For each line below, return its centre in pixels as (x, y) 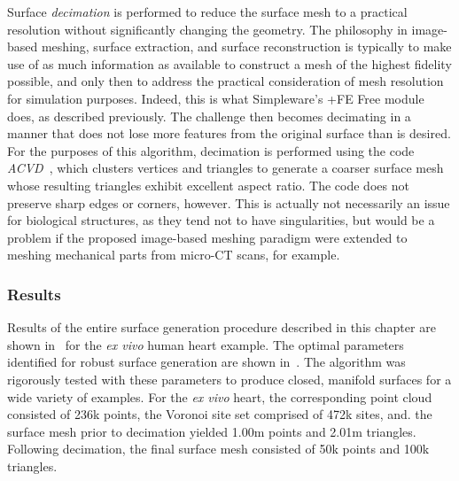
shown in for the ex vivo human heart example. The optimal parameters (206, 344)
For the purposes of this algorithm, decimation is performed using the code (211, 150)
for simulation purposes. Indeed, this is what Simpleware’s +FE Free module (216, 98)
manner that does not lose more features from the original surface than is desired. (229, 133)
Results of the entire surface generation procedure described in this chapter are (222, 327)
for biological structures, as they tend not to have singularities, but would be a (221, 220)
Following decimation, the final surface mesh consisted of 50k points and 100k (218, 449)
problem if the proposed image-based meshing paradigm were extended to (207, 237)
